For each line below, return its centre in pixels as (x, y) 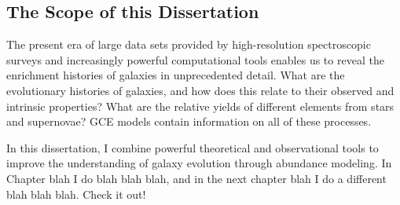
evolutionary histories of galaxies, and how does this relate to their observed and (200, 90)
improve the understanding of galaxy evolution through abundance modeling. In (199, 163)
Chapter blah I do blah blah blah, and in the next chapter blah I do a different (196, 178)
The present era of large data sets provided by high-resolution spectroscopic (189, 44)
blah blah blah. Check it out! (76, 194)
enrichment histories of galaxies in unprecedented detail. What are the (176, 75)
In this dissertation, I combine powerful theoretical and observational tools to (193, 147)
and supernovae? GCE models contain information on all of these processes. (189, 121)
